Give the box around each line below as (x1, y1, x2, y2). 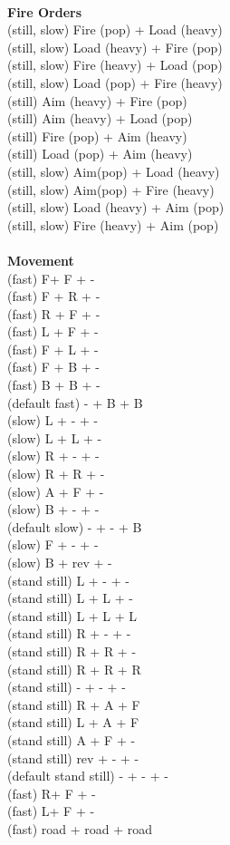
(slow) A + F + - (7, 481, 104, 500)
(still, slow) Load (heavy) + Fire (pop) (7, 37, 223, 56)
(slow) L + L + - (7, 428, 102, 447)
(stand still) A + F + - (7, 730, 136, 749)
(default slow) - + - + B (7, 517, 142, 536)
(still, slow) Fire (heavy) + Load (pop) (7, 55, 223, 74)
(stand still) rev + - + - (7, 748, 139, 767)
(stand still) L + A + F (7, 713, 139, 732)
